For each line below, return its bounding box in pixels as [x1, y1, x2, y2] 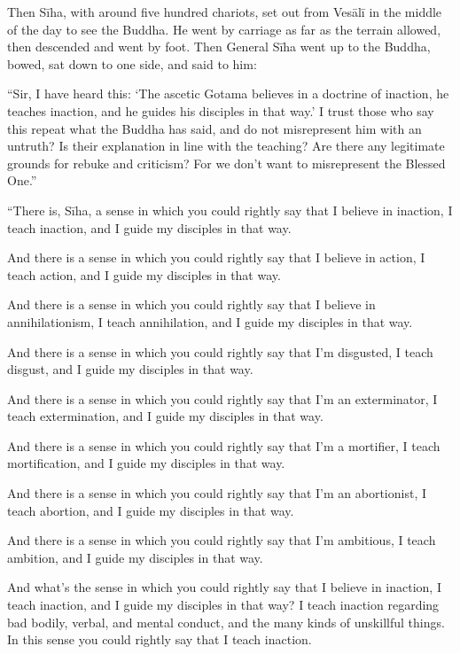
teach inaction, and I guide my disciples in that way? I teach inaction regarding [7, 596, 440, 614]
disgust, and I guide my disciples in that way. [7, 360, 253, 378]
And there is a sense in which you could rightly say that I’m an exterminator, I [7, 389, 438, 408]
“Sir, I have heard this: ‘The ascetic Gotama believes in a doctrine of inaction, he [7, 84, 449, 103]
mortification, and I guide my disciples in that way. [7, 454, 285, 472]
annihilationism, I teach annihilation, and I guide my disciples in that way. [7, 312, 413, 331]
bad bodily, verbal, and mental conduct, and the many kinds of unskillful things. [7, 612, 445, 631]
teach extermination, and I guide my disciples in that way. [7, 407, 324, 425]
